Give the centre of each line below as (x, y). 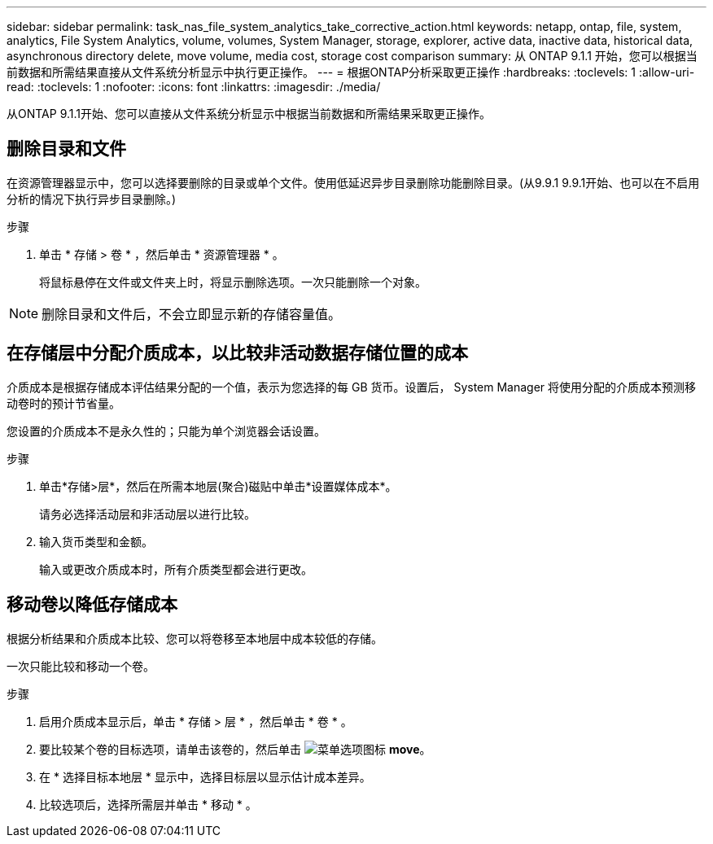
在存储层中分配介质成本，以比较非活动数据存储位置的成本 (237, 353)
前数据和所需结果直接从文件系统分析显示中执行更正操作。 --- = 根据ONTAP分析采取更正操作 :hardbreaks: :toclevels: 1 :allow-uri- (351, 72)
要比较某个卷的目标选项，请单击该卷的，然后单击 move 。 (235, 749)
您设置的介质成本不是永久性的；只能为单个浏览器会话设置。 (166, 431)
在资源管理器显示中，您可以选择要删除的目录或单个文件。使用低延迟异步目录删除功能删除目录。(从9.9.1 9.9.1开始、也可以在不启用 (353, 182)
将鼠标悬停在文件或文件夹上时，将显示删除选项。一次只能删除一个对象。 (233, 282)
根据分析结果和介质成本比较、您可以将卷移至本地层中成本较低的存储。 (195, 638)
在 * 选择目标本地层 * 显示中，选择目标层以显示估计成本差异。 (205, 776)
